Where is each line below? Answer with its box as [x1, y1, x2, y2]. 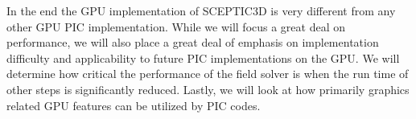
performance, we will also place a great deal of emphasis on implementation [6, 34, 379, 51]
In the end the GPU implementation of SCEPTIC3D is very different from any [6, 2, 396, 18]
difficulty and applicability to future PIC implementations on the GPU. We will [6, 49, 400, 66]
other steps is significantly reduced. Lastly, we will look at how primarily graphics [6, 80, 410, 97]
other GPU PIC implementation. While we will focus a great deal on [6, 18, 346, 35]
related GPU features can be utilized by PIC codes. [6, 96, 261, 113]
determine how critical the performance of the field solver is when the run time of [6, 65, 409, 82]
